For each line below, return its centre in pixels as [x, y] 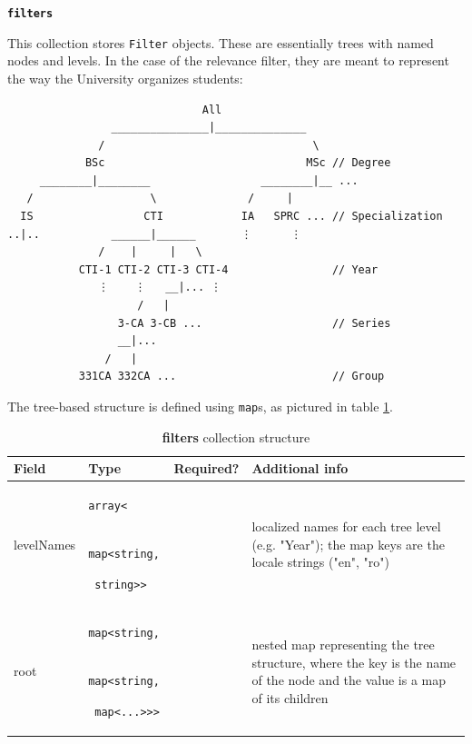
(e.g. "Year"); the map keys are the [348, 544]
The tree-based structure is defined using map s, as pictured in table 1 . [200, 406]
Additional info [300, 468]
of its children [290, 697]
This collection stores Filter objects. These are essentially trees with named [221, 42]
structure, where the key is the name [354, 662]
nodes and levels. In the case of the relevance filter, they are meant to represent [228, 60]
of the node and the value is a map [349, 680]
